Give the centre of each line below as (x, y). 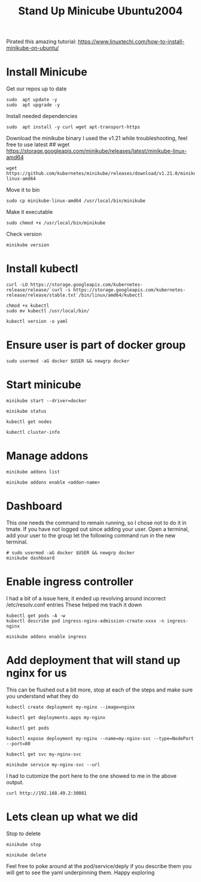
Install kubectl (42, 269)
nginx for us (36, 673)
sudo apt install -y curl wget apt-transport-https (73, 127)
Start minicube (44, 385)
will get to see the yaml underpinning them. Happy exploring (80, 872)
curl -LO (17, 285)
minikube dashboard (31, 558)
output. (15, 782)
